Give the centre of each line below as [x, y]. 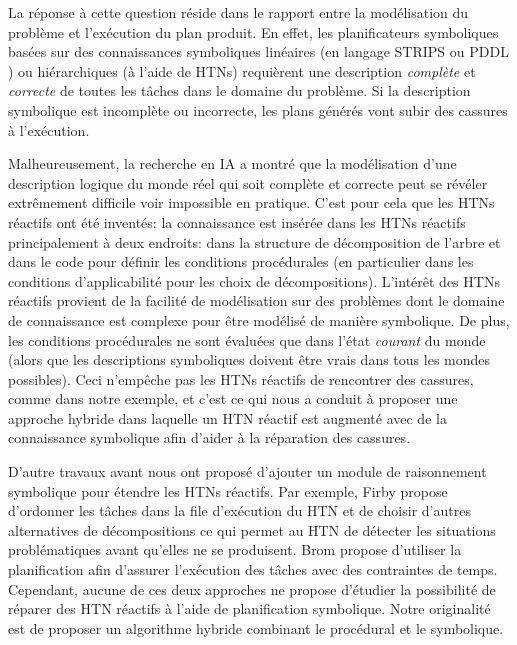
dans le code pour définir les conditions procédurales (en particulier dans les [241, 261]
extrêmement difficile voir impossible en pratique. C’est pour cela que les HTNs [251, 202]
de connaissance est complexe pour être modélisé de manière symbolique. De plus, [259, 319]
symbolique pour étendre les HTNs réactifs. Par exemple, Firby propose [228, 490]
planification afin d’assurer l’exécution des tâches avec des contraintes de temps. [253, 569]
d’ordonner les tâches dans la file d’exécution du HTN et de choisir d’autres [239, 510]
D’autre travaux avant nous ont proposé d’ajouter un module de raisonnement [247, 471]
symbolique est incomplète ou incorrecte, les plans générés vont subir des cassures [258, 109]
